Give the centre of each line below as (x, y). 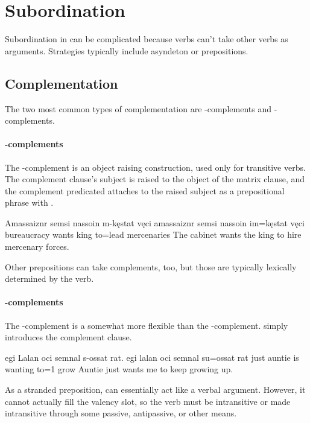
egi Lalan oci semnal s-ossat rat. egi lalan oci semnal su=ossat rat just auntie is (152, 357)
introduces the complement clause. (68, 337)
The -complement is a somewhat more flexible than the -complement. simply (147, 325)
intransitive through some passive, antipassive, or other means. (121, 413)
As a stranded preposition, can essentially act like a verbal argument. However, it (155, 390)
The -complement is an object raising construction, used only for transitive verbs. (155, 167)
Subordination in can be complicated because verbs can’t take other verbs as (147, 39)
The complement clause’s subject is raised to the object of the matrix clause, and (155, 179)
